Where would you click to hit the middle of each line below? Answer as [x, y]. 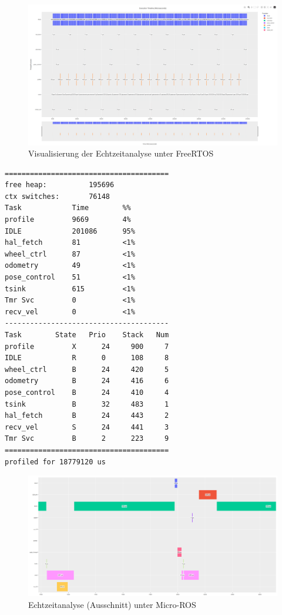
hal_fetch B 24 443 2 [87, 416]
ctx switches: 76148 [57, 196]
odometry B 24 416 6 [87, 381]
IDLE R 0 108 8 [87, 358]
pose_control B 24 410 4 [87, 392]
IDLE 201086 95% [70, 231]
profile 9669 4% [68, 220]
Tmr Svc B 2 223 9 [87, 439]
